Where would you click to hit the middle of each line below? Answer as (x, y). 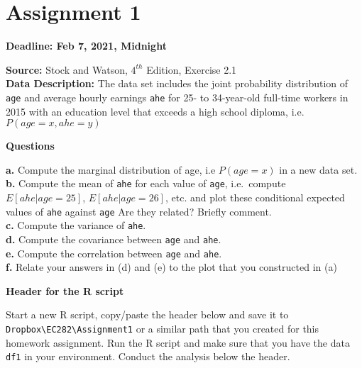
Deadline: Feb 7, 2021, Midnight (86, 46)
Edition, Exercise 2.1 (192, 69)
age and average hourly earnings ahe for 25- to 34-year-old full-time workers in (177, 97)
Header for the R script (65, 290)
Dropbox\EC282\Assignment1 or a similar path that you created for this (163, 328)
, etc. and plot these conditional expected (255, 197)
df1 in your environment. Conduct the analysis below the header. (148, 356)
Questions (30, 146)
